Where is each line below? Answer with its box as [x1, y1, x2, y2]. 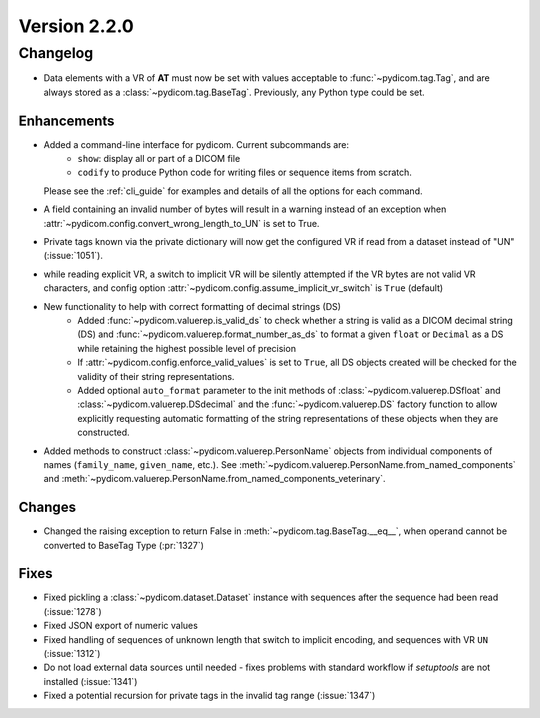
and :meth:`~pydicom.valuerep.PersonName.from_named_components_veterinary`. [43, 473, 386, 485]
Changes [18, 499, 77, 516]
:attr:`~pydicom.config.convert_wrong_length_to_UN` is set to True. [43, 217, 320, 229]
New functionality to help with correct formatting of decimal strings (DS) [43, 300, 342, 312]
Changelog [18, 44, 94, 62]
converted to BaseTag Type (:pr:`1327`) [43, 539, 205, 551]
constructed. [77, 426, 130, 439]
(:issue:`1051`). [43, 250, 104, 262]
